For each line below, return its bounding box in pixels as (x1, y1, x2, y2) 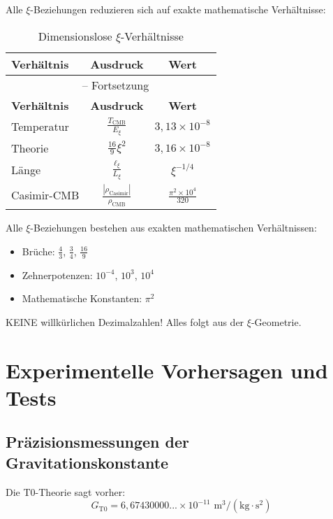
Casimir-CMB (11, 187, 80, 204)
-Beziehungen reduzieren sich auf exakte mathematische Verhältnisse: (30, 2, 326, 16)
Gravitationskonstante (6, 451, 169, 473)
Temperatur (11, 118, 69, 135)
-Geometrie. (251, 314, 302, 329)
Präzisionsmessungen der (6, 431, 190, 453)
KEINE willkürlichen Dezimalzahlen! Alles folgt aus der (6, 314, 244, 329)
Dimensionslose (38, 27, 112, 44)
